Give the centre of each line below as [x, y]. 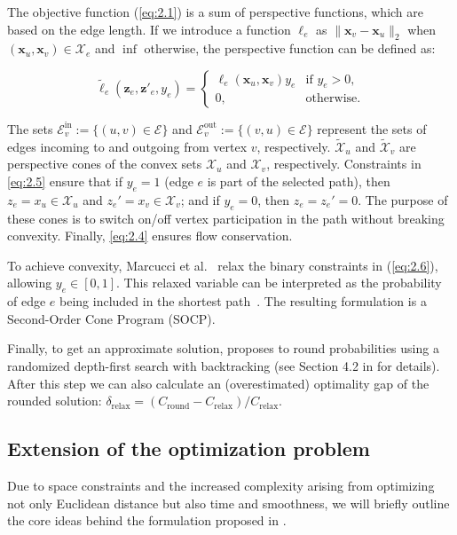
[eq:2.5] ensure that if [65, 181]
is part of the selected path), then [299, 181]
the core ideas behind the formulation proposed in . [147, 520]
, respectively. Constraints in [344, 164]
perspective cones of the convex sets [105, 164]
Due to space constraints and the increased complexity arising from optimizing [221, 485]
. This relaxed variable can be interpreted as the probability [279, 283]
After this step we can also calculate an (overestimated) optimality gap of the [218, 383]
